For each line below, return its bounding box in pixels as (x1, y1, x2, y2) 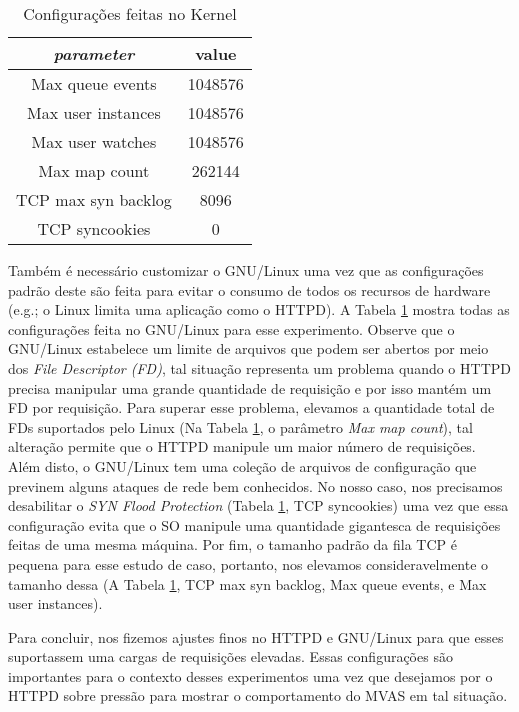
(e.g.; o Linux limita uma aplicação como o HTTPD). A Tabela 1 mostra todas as (8, 299, 510, 320)
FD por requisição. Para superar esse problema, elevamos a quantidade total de (8, 397, 495, 418)
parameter (53, 42, 135, 65)
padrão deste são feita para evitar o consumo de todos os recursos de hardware (8, 279, 491, 300)
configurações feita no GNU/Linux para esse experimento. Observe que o (8, 318, 455, 339)
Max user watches (31, 130, 157, 153)
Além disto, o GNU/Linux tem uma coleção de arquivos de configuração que (8, 455, 477, 476)
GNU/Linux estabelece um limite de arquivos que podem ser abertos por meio (8, 338, 489, 359)
